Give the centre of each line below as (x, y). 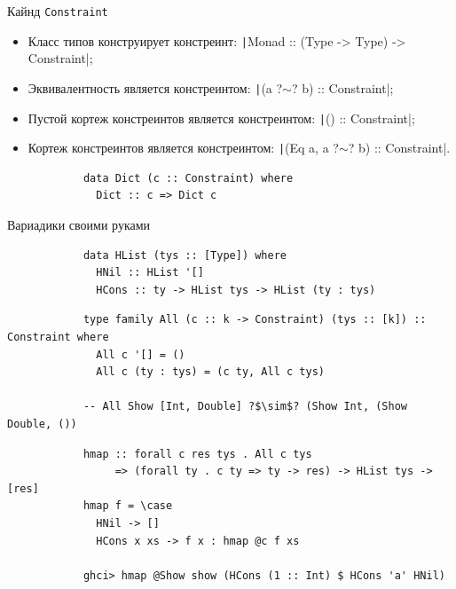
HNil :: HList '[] (150, 273)
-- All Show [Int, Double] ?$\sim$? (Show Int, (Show (245, 407)
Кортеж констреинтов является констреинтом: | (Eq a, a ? (183, 148)
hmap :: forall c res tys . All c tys (197, 454)
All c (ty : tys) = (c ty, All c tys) (210, 372)
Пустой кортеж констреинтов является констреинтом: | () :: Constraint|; (221, 118)
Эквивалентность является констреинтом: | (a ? (155, 87)
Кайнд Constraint (58, 11)
